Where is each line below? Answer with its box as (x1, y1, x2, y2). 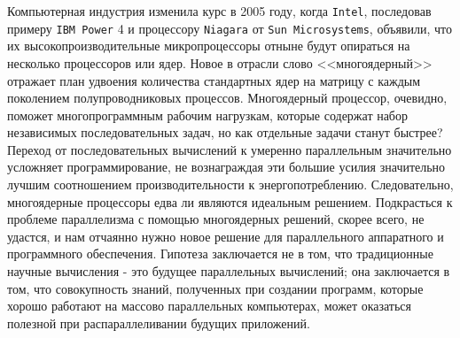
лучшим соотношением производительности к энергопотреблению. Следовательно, (7, 175, 454, 194)
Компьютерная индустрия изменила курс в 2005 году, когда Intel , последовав (7, 2, 432, 19)
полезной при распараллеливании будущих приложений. (7, 313, 310, 332)
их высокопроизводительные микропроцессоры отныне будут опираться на (7, 36, 410, 55)
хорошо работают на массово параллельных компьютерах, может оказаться (7, 296, 411, 315)
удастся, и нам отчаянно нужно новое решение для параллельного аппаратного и (7, 227, 444, 245)
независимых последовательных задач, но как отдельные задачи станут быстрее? (7, 123, 443, 142)
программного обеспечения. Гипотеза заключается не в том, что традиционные (7, 244, 433, 263)
